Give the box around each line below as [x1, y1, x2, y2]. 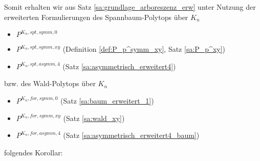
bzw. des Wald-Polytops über [4, 78, 96, 89]
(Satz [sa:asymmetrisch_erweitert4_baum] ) [63, 130, 200, 140]
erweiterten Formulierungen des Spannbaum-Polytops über [4, 11, 188, 22]
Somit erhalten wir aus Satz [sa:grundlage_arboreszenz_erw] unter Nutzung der [4, 2, 256, 12]
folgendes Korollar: [4, 147, 63, 157]
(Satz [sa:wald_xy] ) [63, 112, 125, 123]
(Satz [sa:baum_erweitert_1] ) [60, 95, 154, 106]
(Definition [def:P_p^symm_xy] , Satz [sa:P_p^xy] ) [62, 44, 226, 54]
